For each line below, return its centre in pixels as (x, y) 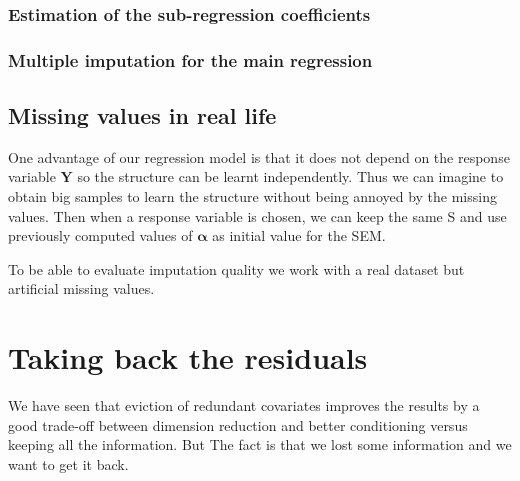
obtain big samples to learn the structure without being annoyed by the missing (252, 196)
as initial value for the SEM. (299, 235)
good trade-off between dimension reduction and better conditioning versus (238, 424)
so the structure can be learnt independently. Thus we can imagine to (290, 176)
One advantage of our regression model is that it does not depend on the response (259, 156)
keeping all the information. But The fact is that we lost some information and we (260, 444)
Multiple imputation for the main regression (190, 59)
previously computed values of (100, 235)
